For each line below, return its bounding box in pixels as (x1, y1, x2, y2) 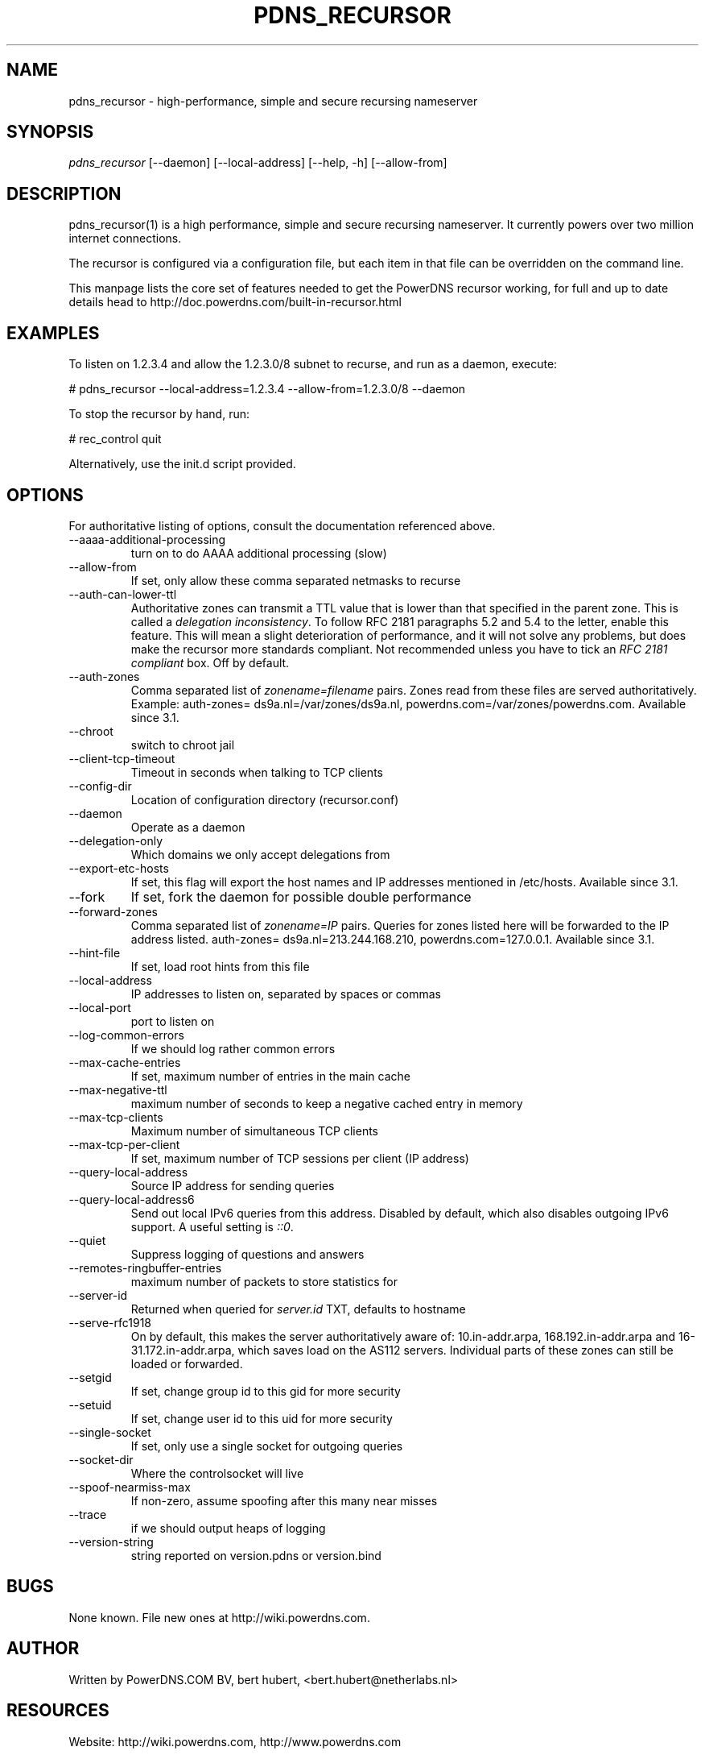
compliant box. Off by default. (130, 655, 290, 670)
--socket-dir (68, 1452, 134, 1467)
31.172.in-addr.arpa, (130, 1342, 235, 1357)
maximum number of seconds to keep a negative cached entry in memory (130, 1096, 523, 1110)
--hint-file (68, 945, 121, 960)
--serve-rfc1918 (68, 1315, 152, 1330)
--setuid (68, 1397, 112, 1412)
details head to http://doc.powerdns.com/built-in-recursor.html (68, 295, 402, 309)
